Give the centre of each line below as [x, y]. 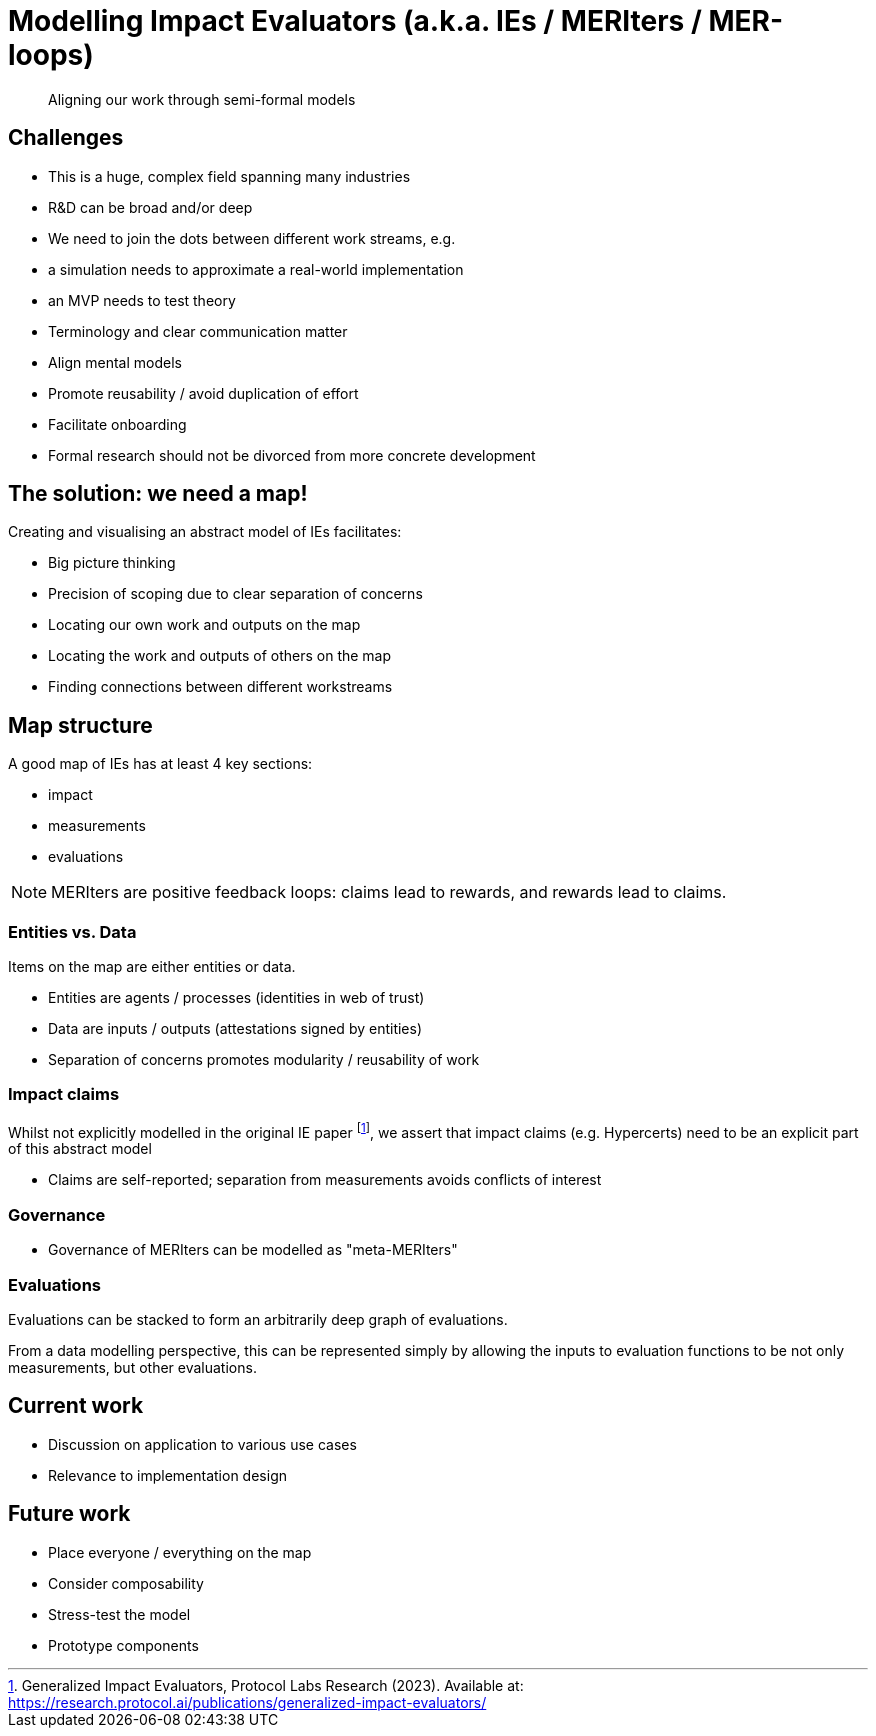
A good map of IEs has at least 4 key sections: [160, 764]
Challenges [66, 138]
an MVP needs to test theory [142, 300]
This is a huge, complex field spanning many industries [229, 176]
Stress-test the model [119, 1614]
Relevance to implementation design [167, 1475]
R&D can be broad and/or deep [150, 207]
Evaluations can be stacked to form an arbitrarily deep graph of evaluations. [258, 1319]
